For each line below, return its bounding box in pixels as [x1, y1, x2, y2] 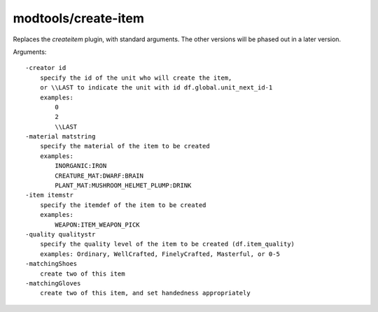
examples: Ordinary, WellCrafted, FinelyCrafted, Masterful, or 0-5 [39, 250, 280, 258]
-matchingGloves [25, 279, 81, 287]
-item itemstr [25, 191, 73, 199]
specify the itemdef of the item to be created [39, 201, 206, 209]
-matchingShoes [25, 260, 78, 268]
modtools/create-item [13, 10, 145, 26]
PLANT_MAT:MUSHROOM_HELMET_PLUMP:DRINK [55, 182, 192, 190]
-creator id [25, 64, 66, 72]
